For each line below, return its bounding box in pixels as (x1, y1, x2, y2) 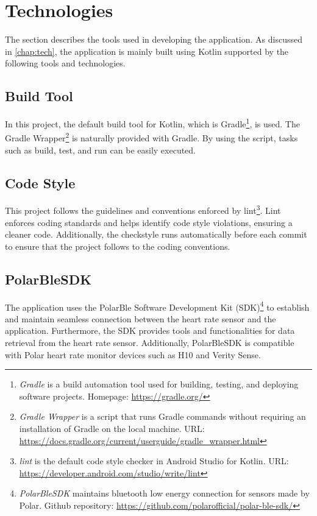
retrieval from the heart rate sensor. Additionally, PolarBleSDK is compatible (5, 336, 294, 349)
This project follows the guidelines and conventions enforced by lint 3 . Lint (5, 202, 281, 217)
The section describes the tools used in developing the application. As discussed (5, 33, 302, 46)
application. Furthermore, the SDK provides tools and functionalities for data (5, 324, 295, 337)
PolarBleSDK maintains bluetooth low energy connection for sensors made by (19, 487, 310, 500)
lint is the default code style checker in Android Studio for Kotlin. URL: (19, 454, 289, 467)
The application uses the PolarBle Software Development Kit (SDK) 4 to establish (5, 299, 310, 313)
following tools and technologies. (5, 57, 126, 69)
